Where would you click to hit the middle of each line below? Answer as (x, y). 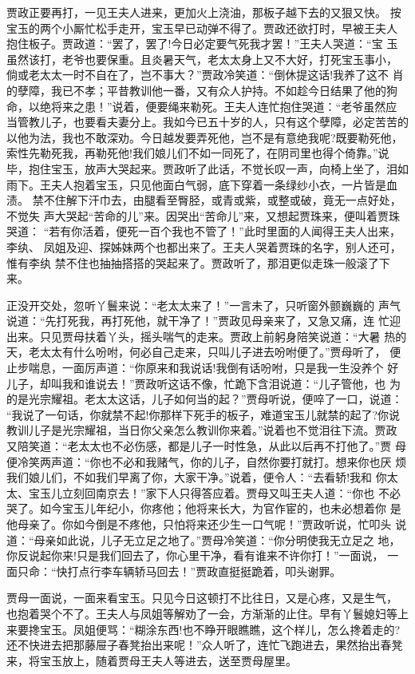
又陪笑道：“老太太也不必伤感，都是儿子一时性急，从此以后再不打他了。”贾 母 (206, 446)
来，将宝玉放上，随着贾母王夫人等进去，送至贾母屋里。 (152, 660)
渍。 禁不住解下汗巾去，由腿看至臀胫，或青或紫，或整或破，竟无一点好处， (204, 200)
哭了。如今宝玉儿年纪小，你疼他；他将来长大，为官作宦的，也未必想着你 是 (204, 508)
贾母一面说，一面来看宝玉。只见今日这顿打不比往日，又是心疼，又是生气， (202, 598)
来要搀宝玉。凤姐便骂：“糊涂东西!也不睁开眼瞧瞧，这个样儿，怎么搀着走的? (204, 629)
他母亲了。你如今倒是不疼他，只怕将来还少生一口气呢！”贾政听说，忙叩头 (199, 524)
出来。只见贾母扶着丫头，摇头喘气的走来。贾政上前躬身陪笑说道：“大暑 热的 (207, 336)
